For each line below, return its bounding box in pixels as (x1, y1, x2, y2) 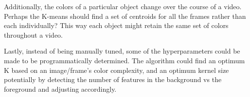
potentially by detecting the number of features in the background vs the (4, 74, 222, 84)
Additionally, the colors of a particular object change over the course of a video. (4, 1, 242, 11)
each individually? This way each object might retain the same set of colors (4, 20, 229, 30)
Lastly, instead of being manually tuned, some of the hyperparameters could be (4, 46, 240, 56)
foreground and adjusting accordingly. (4, 83, 117, 94)
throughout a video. (4, 29, 63, 40)
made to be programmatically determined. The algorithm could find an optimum (4, 55, 245, 65)
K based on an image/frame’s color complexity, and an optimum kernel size (4, 65, 229, 75)
